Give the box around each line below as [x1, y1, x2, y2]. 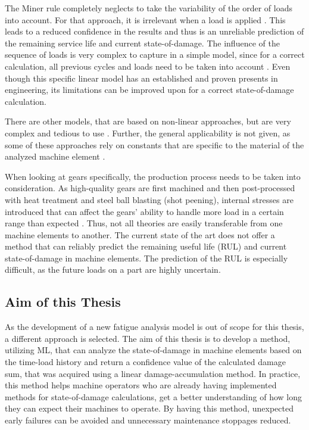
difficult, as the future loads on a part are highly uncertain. [5, 263, 221, 276]
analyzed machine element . [5, 150, 105, 163]
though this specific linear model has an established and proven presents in [5, 71, 278, 84]
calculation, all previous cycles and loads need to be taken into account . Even [5, 60, 291, 72]
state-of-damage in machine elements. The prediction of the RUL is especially [5, 251, 288, 264]
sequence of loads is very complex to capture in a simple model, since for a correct [5, 48, 305, 61]
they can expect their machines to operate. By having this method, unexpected [5, 402, 294, 415]
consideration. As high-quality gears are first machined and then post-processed [5, 182, 295, 194]
